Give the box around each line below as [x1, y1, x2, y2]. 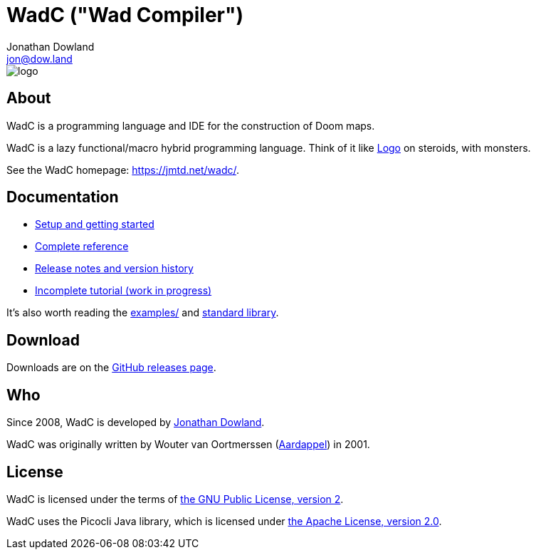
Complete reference [35, 240, 129, 253]
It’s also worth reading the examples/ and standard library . [6, 306, 279, 319]
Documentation [6, 188, 119, 207]
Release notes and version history [35, 262, 194, 275]
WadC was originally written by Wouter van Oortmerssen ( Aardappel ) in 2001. [6, 438, 370, 451]
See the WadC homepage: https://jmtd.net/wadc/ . [6, 163, 239, 176]
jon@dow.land [6, 52, 73, 65]
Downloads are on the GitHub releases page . [6, 361, 216, 374]
